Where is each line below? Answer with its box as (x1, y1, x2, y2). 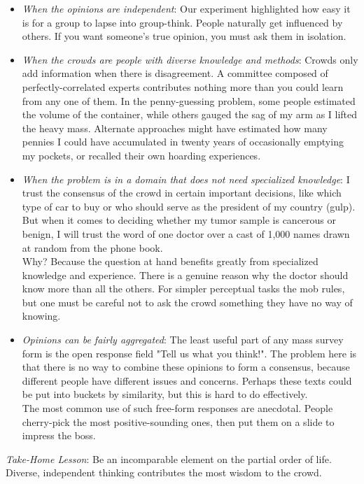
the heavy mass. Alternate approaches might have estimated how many (22, 120, 328, 135)
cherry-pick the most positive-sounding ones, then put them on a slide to (22, 414, 335, 429)
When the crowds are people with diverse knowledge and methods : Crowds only (22, 52, 358, 66)
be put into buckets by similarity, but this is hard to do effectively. (22, 387, 308, 401)
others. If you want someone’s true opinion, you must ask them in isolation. (22, 29, 346, 43)
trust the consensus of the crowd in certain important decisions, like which (22, 185, 342, 200)
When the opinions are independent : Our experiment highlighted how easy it (22, 1, 351, 15)
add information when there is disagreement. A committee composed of (22, 66, 328, 80)
